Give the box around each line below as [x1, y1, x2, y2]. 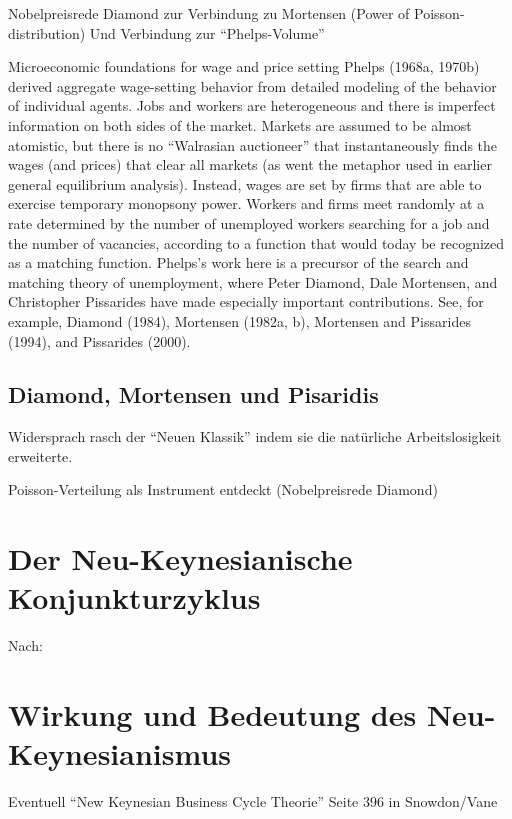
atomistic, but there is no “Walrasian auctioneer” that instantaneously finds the [8, 134, 498, 155]
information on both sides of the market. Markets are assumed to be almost [8, 114, 472, 135]
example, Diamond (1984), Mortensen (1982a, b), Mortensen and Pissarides [8, 310, 471, 331]
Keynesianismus [8, 733, 231, 774]
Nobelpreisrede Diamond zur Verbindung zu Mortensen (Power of [8, 3, 410, 23]
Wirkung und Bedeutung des [8, 694, 417, 735]
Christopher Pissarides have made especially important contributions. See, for [8, 291, 484, 312]
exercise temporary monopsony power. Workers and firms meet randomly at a [8, 193, 485, 214]
